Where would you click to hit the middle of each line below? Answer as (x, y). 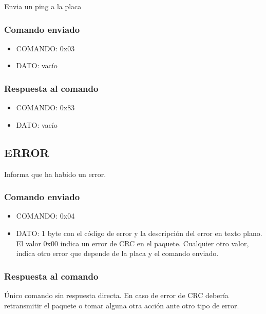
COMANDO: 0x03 (45, 48)
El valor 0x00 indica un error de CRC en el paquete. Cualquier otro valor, (132, 243)
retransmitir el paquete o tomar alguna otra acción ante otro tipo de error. (122, 305)
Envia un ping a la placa (43, 6)
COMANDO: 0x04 (45, 216)
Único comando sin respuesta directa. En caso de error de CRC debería (116, 295)
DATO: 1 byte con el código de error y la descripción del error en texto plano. (139, 233)
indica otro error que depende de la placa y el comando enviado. (117, 253)
